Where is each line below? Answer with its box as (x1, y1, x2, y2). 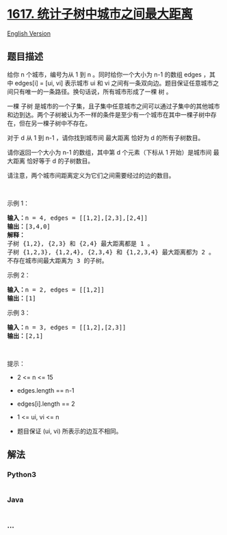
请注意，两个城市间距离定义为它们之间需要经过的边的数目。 (7, 171, 175, 179)
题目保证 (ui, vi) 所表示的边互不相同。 (16, 427, 122, 435)
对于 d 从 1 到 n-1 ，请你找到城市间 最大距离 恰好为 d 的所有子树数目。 (7, 133, 204, 142)
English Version (7, 29, 51, 38)
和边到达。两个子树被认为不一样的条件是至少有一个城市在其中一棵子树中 (7, 110, 211, 118)
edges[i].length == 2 (16, 400, 75, 408)
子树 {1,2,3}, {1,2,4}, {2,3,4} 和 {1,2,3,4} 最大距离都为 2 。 (7, 248, 215, 256)
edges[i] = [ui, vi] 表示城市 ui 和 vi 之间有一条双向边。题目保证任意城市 (14, 79, 213, 87)
